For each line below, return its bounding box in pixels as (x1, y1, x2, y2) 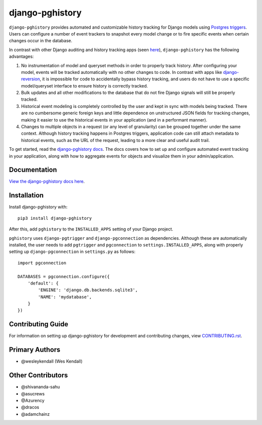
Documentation (9, 166, 57, 174)
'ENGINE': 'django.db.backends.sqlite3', (38, 287, 138, 293)
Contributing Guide (9, 320, 68, 328)
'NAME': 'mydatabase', (38, 294, 92, 300)
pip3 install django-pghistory (17, 215, 92, 221)
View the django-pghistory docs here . (9, 178, 85, 184)
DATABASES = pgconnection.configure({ (17, 274, 110, 279)
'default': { (27, 280, 59, 286)
